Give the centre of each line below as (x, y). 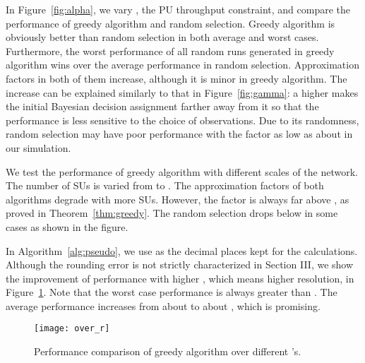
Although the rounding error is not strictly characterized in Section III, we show (180, 264)
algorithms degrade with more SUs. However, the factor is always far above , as (178, 199)
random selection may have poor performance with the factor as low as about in (179, 134)
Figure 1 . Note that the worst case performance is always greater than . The (172, 292)
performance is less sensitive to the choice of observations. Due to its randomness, (182, 120)
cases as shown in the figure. (67, 226)
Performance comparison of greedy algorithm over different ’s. (168, 351)
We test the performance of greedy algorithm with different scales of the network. (182, 171)
